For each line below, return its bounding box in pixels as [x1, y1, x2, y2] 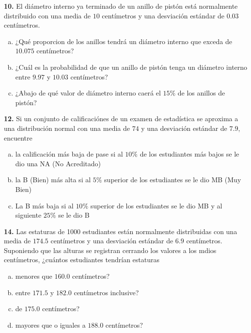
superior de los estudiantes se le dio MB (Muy [104, 174, 241, 185]
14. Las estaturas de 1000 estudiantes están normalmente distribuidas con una [4, 226, 237, 236]
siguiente [15, 210, 42, 220]
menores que [15, 271, 52, 281]
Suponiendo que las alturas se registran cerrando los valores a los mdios [4, 245, 217, 255]
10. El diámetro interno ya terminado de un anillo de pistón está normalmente [4, 1, 238, 11]
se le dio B [58, 210, 90, 220]
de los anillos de [177, 88, 225, 98]
